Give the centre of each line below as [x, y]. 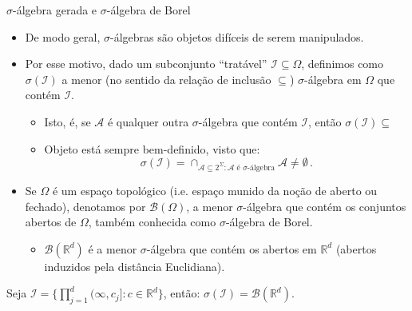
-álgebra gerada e [55, 10]
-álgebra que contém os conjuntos [325, 206]
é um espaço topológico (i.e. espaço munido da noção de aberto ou [215, 190]
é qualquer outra [148, 121]
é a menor [113, 248]
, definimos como [343, 64]
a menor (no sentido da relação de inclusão [166, 79]
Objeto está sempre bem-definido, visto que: [152, 148]
